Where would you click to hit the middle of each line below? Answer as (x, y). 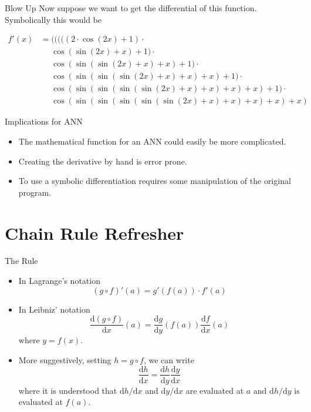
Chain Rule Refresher (94, 232)
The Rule (21, 261)
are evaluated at (215, 390)
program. (35, 192)
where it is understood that (68, 390)
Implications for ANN (44, 121)
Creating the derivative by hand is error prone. (103, 161)
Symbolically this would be (53, 19)
